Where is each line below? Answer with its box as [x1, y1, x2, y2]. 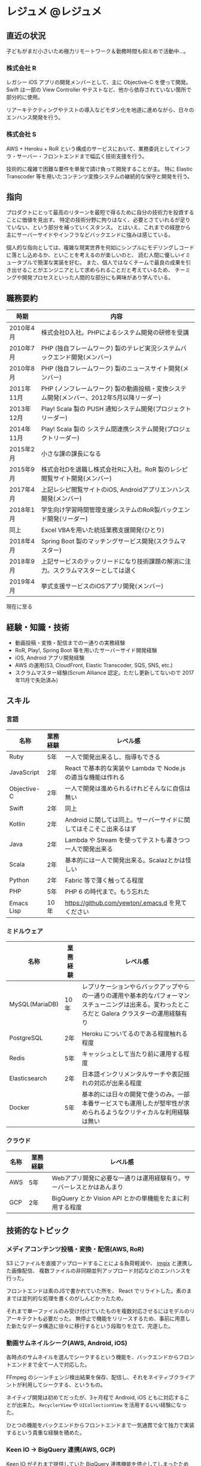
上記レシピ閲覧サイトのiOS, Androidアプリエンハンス [41, 485, 190, 494]
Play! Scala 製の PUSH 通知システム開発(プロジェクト [41, 404, 191, 413]
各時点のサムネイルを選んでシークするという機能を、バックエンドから [6, 1354, 179, 1361]
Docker [9, 1103, 30, 1112]
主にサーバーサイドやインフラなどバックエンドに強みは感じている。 [6, 231, 174, 239]
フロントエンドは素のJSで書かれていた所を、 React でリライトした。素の [6, 1287, 187, 1294]
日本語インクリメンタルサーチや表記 [81, 1070, 184, 1078]
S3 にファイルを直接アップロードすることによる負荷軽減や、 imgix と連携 [6, 1260, 187, 1267]
